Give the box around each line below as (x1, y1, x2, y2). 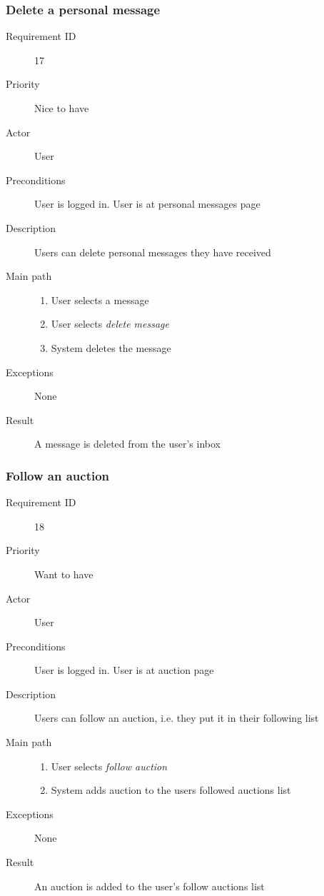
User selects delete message (51, 316, 169, 331)
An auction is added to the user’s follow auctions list (34, 878, 265, 893)
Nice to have (34, 101, 89, 115)
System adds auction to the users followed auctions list (51, 782, 291, 797)
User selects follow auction (51, 758, 168, 773)
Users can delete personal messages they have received (34, 244, 271, 259)
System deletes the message (51, 340, 171, 355)
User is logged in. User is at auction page (34, 663, 214, 678)
